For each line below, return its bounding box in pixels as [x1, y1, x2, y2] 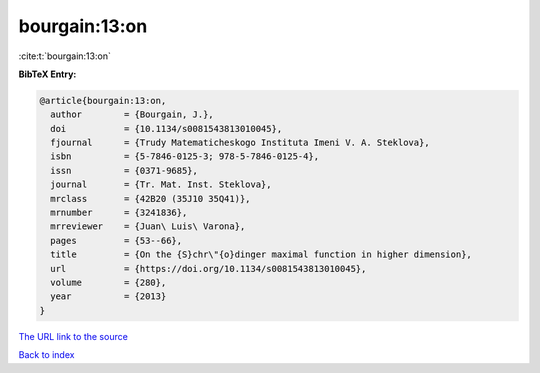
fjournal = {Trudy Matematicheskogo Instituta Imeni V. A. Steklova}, [50, 137, 430, 149]
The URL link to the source [18, 330, 129, 342]
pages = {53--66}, [50, 235, 183, 246]
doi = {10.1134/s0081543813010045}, [50, 123, 283, 134]
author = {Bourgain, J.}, [50, 109, 214, 120]
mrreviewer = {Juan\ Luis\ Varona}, [50, 221, 246, 232]
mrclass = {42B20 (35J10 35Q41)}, [50, 193, 251, 204]
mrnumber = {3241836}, [50, 207, 188, 219]
